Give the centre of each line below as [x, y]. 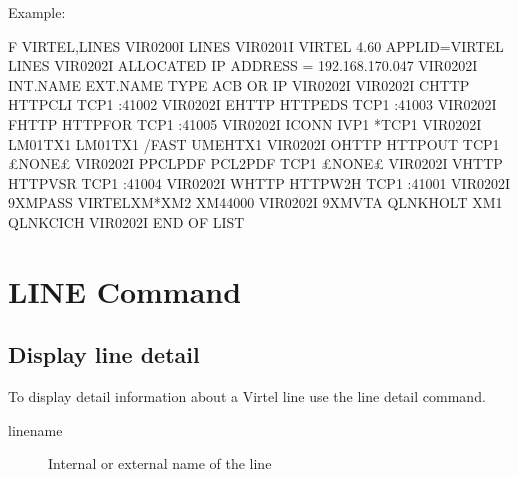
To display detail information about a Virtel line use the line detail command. [247, 396]
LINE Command [125, 290]
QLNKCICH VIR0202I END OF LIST [126, 221]
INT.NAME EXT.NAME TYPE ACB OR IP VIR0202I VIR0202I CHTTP [239, 84]
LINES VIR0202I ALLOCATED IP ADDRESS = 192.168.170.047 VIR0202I [243, 65]
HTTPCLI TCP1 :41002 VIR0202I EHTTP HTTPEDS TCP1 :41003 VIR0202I [252, 104]
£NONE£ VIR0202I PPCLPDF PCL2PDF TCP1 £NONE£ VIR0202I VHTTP [255, 163]
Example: [37, 12]
